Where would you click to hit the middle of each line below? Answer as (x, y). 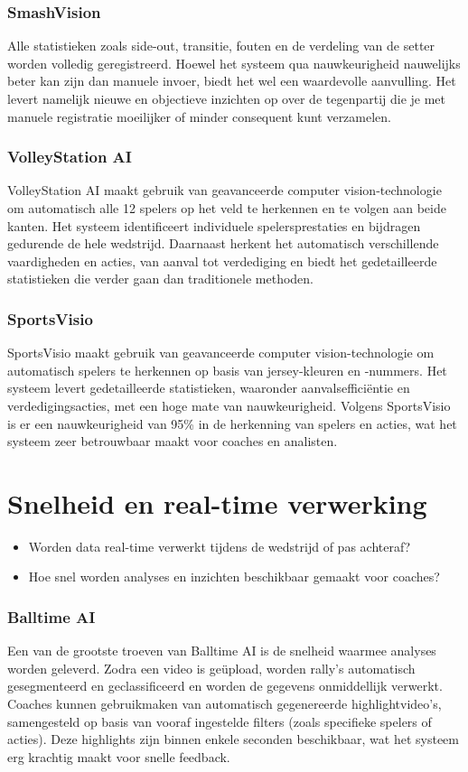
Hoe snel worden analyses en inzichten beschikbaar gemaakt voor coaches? (234, 577)
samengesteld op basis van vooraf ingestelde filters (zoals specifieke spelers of (220, 721)
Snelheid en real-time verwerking (217, 502)
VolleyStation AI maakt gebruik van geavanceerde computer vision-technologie (225, 190)
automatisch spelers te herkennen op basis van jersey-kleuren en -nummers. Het (227, 370)
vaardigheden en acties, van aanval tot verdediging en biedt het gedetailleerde (222, 260)
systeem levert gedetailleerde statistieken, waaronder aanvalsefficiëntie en (209, 388)
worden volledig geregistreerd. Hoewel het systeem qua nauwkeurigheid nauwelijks (234, 63)
